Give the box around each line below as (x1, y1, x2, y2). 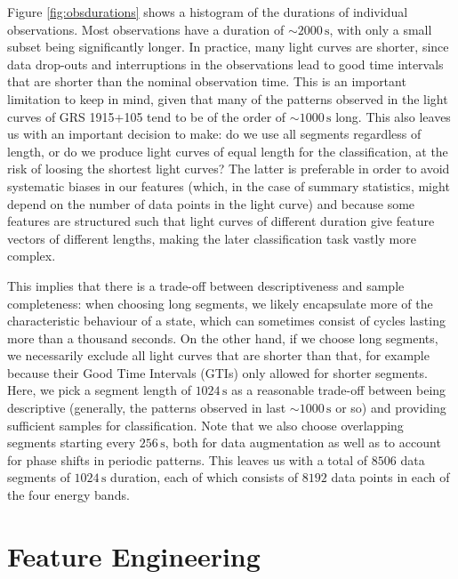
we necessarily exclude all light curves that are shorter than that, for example (7, 346, 430, 365)
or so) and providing (335, 398, 446, 417)
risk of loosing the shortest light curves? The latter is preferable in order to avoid (7, 159, 450, 178)
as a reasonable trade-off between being (231, 381, 446, 399)
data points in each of (331, 468, 450, 487)
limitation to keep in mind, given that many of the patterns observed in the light (7, 89, 448, 108)
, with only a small (329, 20, 432, 38)
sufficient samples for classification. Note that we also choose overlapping (7, 415, 404, 434)
